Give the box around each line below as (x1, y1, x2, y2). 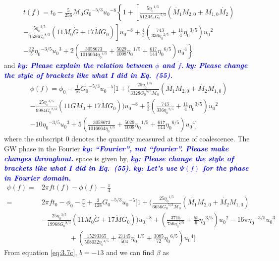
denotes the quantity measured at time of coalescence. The (71, 133, 250, 144)
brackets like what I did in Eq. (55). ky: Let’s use (4, 163, 177, 173)
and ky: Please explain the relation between (4, 60, 153, 70)
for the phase (202, 163, 249, 173)
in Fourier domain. (4, 172, 71, 183)
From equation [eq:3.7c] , (4, 247, 77, 258)
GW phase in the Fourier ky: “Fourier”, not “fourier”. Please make (4, 143, 229, 154)
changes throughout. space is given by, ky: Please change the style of (4, 153, 234, 163)
